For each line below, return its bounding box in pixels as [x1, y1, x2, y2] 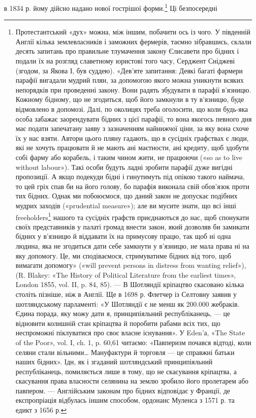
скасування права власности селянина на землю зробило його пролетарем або [15, 376, 249, 386]
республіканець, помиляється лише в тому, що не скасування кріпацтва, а [15, 366, 237, 376]
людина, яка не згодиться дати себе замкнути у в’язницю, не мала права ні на [15, 240, 250, 251]
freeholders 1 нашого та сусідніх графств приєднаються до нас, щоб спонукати [15, 210, 249, 222]
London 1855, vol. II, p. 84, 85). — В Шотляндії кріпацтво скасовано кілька [15, 279, 244, 289]
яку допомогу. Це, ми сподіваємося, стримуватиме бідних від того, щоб [15, 250, 231, 260]
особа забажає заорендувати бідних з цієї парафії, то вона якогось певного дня [15, 113, 252, 124]
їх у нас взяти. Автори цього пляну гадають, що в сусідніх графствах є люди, [15, 132, 249, 143]
